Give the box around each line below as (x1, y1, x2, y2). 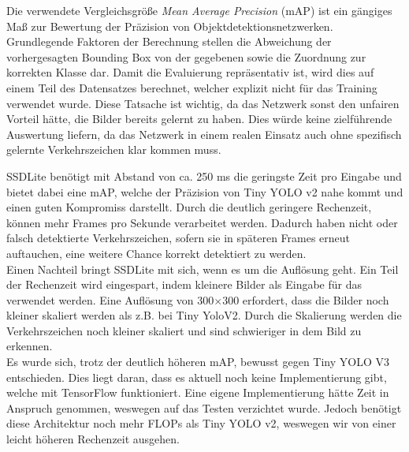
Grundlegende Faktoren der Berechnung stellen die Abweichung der (6, 33, 332, 50)
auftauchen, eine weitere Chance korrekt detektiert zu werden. (6, 245, 307, 261)
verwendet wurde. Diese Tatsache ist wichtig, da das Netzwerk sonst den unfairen (6, 95, 400, 111)
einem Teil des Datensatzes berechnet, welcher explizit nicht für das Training (6, 79, 377, 95)
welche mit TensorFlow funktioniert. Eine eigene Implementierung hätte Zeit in (6, 384, 389, 401)
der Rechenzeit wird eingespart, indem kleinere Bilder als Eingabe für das (6, 276, 362, 293)
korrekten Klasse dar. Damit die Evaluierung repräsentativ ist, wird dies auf (6, 64, 374, 80)
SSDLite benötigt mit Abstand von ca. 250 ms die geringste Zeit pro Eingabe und (6, 167, 402, 184)
